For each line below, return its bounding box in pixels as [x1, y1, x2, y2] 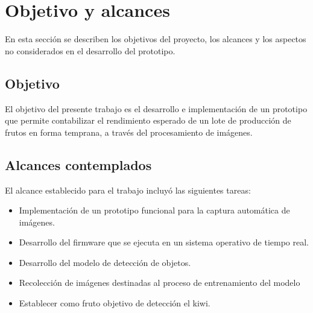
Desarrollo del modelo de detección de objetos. [19, 256, 191, 268]
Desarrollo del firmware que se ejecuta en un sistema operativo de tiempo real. [19, 236, 309, 248]
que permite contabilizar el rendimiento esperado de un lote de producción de [5, 114, 291, 127]
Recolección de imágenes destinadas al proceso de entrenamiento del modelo [19, 276, 300, 289]
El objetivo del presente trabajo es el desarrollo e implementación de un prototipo [5, 102, 308, 115]
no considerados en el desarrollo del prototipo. [5, 44, 175, 57]
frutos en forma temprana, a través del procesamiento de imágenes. [5, 125, 253, 138]
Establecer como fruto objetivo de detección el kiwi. [19, 297, 210, 309]
